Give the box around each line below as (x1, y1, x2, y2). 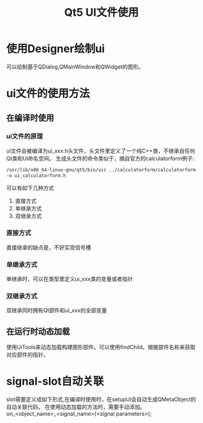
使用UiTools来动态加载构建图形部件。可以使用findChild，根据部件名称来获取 (6, 344, 196, 351)
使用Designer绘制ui (6, 42, 105, 56)
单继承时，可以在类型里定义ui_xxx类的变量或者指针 (6, 275, 133, 282)
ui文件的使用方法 (6, 87, 91, 101)
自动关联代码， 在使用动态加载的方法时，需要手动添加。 (6, 404, 146, 411)
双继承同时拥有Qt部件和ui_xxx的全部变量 (6, 307, 108, 314)
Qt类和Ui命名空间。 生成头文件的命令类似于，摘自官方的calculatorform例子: (6, 155, 195, 162)
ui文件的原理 (6, 132, 43, 141)
